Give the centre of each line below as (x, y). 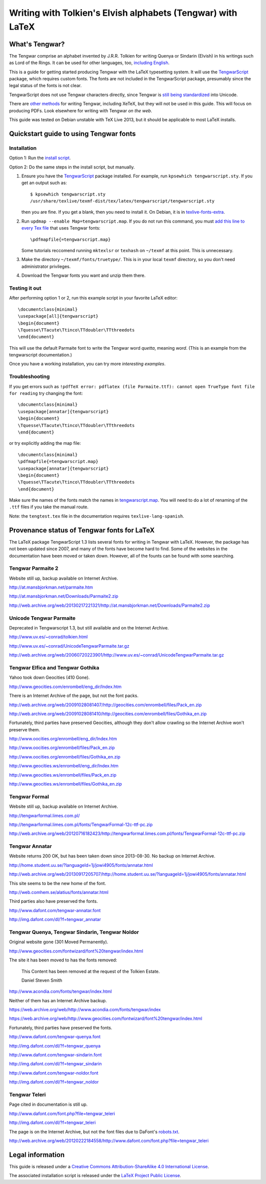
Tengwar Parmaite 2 (34, 568)
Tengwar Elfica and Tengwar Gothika (54, 667)
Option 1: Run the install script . (40, 158)
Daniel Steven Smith (42, 980)
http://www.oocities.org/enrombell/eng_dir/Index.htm (63, 739)
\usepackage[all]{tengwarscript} (58, 316)
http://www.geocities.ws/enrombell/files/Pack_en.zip (63, 775)
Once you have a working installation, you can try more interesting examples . (87, 364)
